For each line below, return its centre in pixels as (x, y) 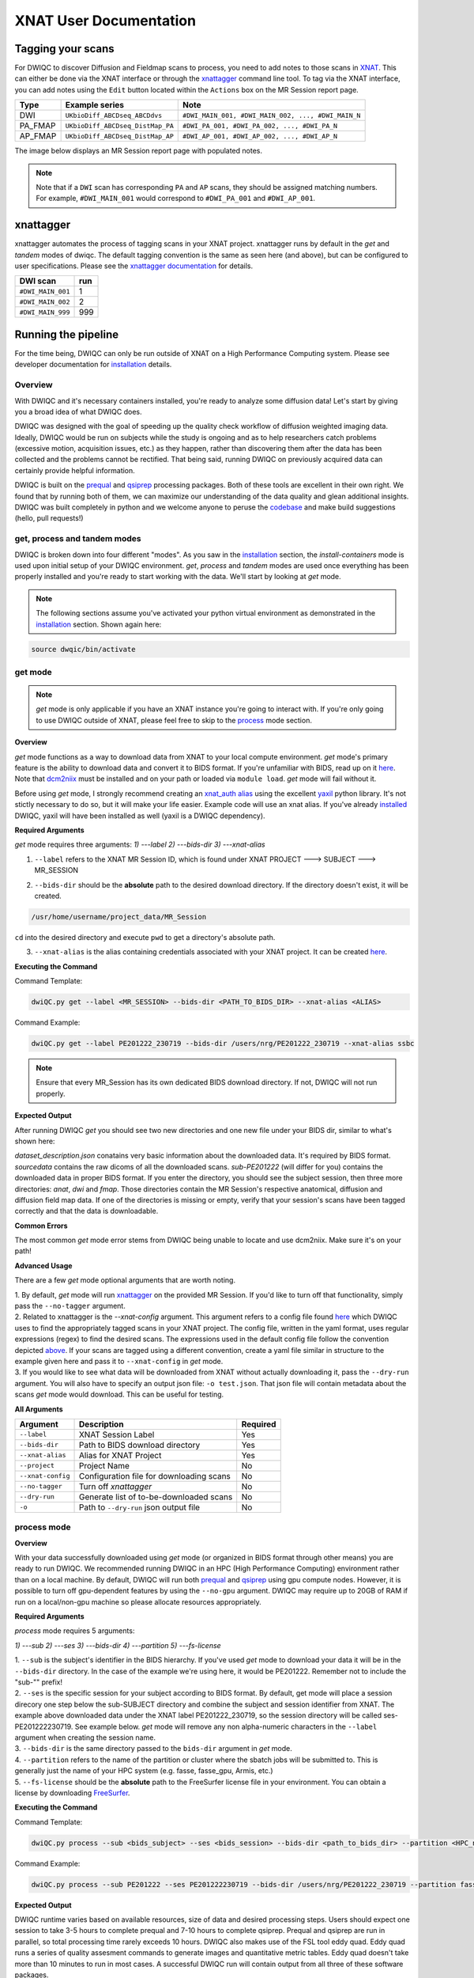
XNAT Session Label (117, 1434)
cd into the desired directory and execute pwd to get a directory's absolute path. (145, 937)
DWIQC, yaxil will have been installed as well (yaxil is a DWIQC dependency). (140, 816)
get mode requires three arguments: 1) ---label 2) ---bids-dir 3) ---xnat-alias (140, 845)
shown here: (35, 1141)
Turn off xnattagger (115, 1486)
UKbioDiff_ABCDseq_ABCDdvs (114, 115)
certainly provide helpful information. (75, 470)
